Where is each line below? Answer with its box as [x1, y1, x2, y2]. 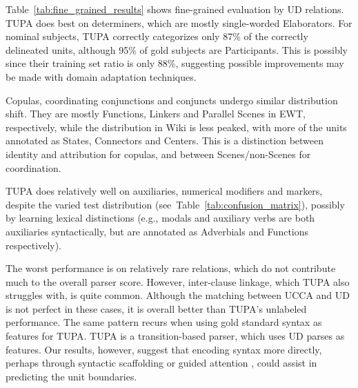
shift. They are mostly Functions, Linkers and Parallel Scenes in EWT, [6, 106, 306, 121]
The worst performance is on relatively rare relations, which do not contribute [6, 261, 336, 275]
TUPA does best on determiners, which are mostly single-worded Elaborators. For [6, 15, 352, 30]
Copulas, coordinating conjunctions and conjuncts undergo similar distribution [6, 93, 338, 107]
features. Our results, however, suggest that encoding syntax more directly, [6, 342, 322, 356]
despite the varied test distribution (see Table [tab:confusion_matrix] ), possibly [6, 197, 345, 211]
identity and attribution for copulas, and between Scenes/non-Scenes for [6, 146, 311, 161]
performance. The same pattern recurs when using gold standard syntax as [6, 315, 322, 329]
